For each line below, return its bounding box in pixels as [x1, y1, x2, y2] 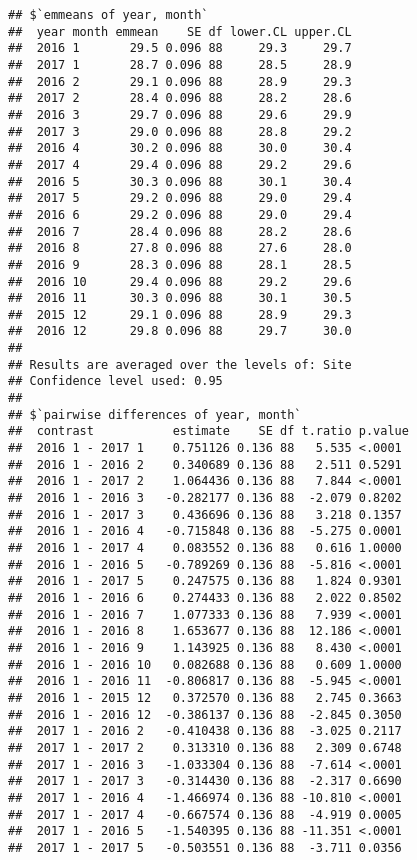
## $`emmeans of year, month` [8, 8, 209, 22]
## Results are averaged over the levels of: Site [8, 357, 352, 372]
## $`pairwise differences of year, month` [8, 407, 302, 422]
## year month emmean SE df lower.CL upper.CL [8, 24, 352, 39]
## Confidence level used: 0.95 [8, 374, 223, 389]
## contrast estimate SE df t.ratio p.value [8, 424, 409, 439]
